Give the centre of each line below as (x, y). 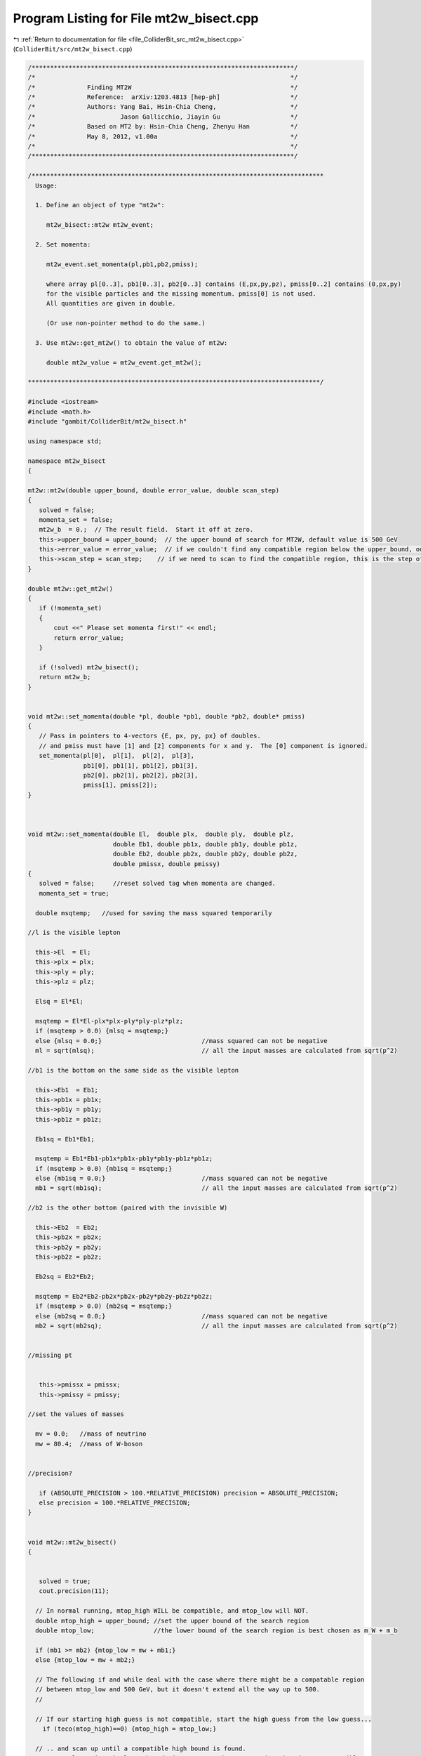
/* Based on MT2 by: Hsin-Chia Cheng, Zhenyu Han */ (163, 127)
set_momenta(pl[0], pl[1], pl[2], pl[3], (116, 756)
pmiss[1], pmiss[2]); (120, 785)
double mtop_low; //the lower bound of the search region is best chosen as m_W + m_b (216, 1631)
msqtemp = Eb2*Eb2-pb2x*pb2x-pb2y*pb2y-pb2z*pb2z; (124, 1296)
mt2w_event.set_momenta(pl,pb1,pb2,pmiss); (122, 264)
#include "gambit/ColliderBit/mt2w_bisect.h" (107, 421)
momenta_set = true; (74, 893)
